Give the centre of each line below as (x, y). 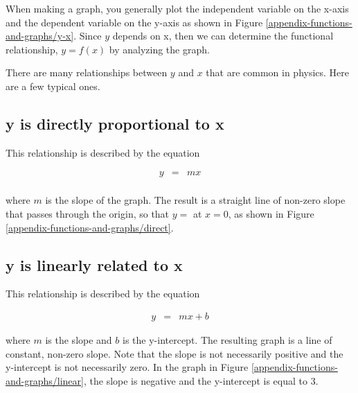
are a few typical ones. (53, 86)
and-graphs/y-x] (40, 36)
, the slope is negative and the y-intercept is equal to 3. (201, 380)
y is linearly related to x (94, 264)
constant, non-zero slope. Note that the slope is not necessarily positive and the (174, 353)
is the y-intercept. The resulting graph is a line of (227, 340)
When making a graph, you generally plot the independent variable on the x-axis (177, 8)
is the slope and (79, 340)
